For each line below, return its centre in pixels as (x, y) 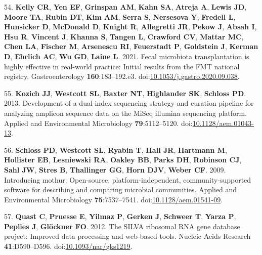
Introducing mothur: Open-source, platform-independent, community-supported (128, 179)
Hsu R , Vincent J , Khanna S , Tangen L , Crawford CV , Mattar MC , (124, 36)
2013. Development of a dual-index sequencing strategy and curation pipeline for (129, 103)
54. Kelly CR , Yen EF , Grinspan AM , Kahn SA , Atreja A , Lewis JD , (125, 7)
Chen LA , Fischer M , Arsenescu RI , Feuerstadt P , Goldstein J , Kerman (131, 46)
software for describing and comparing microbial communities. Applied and (121, 189)
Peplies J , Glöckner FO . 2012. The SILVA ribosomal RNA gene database (122, 226)
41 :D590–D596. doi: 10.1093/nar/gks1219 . (68, 246)
